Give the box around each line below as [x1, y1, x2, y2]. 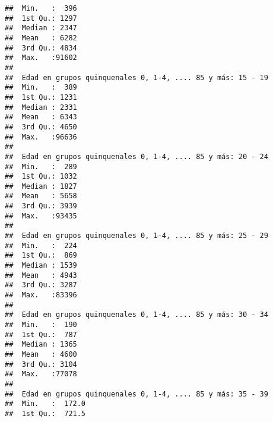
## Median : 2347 [5, 24, 77, 33]
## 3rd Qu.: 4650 [5, 122, 77, 131]
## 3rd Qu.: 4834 [5, 43, 77, 52]
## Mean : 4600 [5, 350, 77, 358]
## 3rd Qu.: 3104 [5, 360, 77, 369]
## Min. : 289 [5, 162, 77, 171]
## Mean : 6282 [5, 33, 77, 42]
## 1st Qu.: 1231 [5, 93, 77, 101]
